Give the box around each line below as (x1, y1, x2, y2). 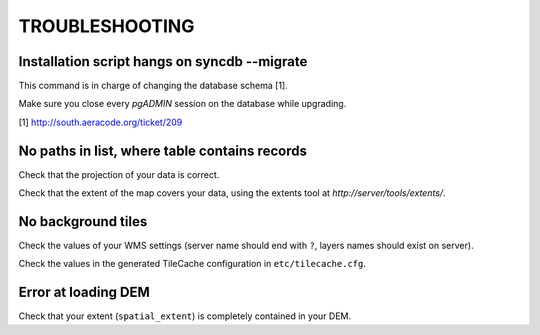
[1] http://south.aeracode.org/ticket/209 (18, 116, 183, 128)
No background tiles (18, 213, 148, 230)
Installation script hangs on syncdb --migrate (18, 53, 308, 70)
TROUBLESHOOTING (18, 15, 195, 37)
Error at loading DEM (18, 284, 150, 301)
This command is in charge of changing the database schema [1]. (18, 80, 289, 92)
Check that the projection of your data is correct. (18, 168, 220, 180)
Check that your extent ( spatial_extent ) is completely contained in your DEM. (18, 310, 352, 322)
